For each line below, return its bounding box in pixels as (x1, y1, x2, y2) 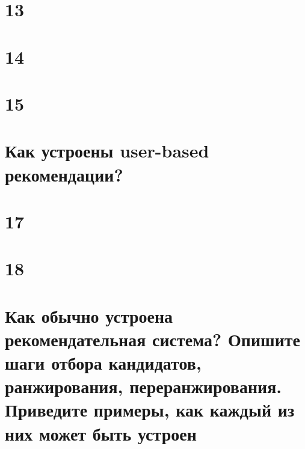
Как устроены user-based (5, 138, 209, 163)
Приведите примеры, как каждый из (5, 397, 295, 422)
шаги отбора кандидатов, (5, 350, 202, 374)
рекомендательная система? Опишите (5, 326, 300, 351)
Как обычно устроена (5, 303, 173, 328)
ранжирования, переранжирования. (5, 374, 282, 399)
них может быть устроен (5, 421, 197, 445)
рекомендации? (5, 162, 123, 186)
